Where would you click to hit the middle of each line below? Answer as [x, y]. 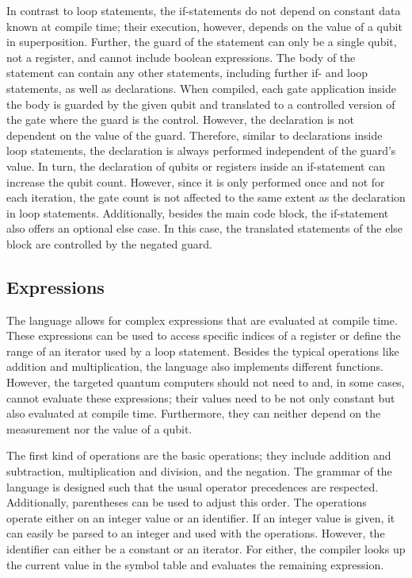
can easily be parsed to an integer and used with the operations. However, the [196, 533]
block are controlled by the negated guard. [109, 243]
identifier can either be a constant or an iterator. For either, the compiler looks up [206, 549]
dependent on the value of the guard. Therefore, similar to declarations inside [195, 135]
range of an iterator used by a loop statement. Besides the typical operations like [203, 351]
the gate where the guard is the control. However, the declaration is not [180, 119]
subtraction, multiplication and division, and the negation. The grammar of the [199, 471]
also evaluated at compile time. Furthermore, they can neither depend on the [194, 413]
